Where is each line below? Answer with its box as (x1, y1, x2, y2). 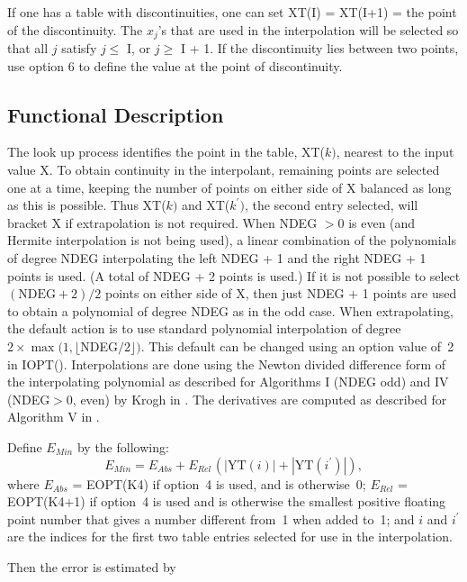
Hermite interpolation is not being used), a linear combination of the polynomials (7, 231, 456, 250)
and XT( (182, 196, 230, 214)
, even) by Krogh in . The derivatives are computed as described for (72, 389, 447, 408)
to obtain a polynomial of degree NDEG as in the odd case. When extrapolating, (7, 301, 454, 320)
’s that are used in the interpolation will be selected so (157, 20, 459, 39)
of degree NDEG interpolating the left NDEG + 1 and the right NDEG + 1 (7, 249, 427, 267)
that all (7, 39, 49, 58)
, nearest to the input (336, 142, 454, 161)
